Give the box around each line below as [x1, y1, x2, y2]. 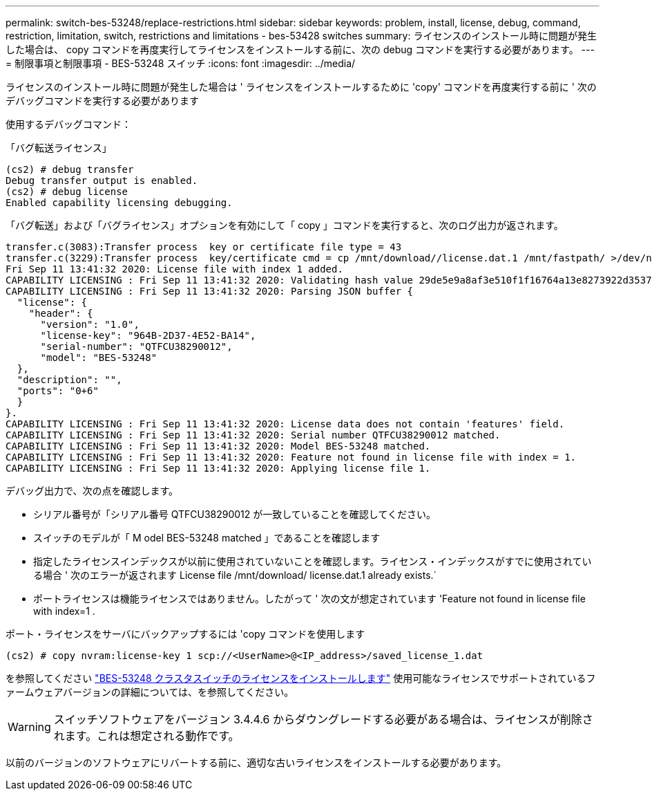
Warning [8, 720, 51, 734]
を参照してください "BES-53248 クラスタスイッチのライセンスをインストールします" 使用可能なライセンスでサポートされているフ [6, 672, 596, 684]
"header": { [28, 308, 93, 319]
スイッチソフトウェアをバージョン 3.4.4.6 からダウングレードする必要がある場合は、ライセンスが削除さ [53, 712, 593, 726]
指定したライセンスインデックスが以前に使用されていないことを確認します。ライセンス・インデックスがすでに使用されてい [33, 555, 592, 567]
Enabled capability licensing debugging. [6, 197, 233, 208]
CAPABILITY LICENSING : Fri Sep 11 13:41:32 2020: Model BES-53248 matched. [6, 441, 431, 452]
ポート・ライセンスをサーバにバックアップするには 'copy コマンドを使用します [6, 628, 365, 640]
